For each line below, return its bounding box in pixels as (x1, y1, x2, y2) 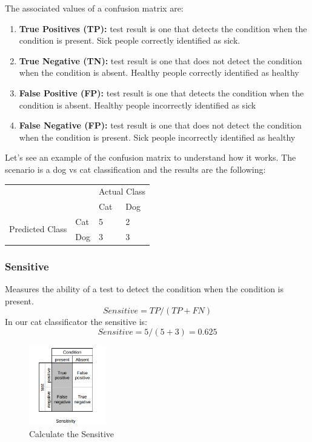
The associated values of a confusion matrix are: (5, 2, 184, 14)
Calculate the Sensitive (29, 427, 115, 440)
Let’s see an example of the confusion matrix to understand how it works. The (5, 151, 296, 164)
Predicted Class (9, 223, 67, 235)
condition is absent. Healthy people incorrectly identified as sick (19, 98, 256, 111)
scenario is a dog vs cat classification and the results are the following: (5, 162, 266, 175)
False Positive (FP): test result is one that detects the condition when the (19, 86, 304, 99)
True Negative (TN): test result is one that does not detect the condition (19, 54, 302, 67)
